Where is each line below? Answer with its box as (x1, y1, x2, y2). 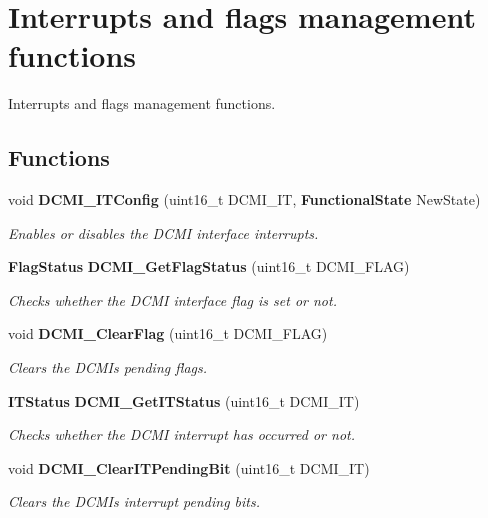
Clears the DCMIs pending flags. (8, 357, 208, 378)
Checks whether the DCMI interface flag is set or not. (8, 289, 337, 310)
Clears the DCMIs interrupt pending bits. (8, 491, 261, 512)
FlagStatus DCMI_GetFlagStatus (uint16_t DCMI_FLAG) (8, 256, 410, 277)
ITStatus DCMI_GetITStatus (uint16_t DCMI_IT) (8, 390, 360, 411)
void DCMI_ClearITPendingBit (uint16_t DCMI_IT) (8, 457, 370, 478)
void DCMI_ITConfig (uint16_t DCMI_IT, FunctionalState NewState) (8, 189, 481, 210)
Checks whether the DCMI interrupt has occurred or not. (8, 424, 356, 445)
